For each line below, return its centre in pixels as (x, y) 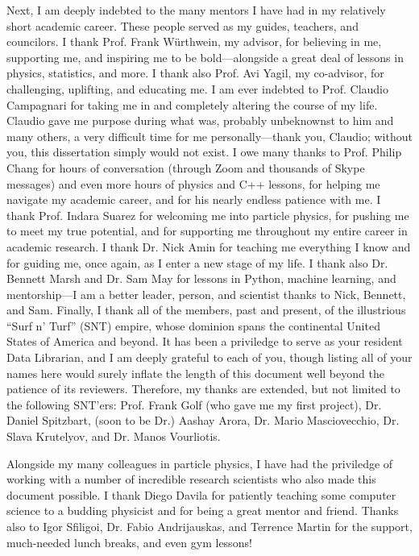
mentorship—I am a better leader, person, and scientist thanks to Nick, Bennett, (206, 294)
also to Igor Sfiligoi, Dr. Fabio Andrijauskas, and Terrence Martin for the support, (209, 526)
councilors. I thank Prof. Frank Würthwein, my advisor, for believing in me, (194, 41)
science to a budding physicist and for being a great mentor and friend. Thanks (203, 510)
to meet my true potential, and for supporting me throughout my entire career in (207, 231)
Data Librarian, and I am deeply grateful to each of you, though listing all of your (209, 357)
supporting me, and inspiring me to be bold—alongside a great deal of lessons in (205, 57)
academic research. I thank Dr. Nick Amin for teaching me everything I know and (209, 246)
